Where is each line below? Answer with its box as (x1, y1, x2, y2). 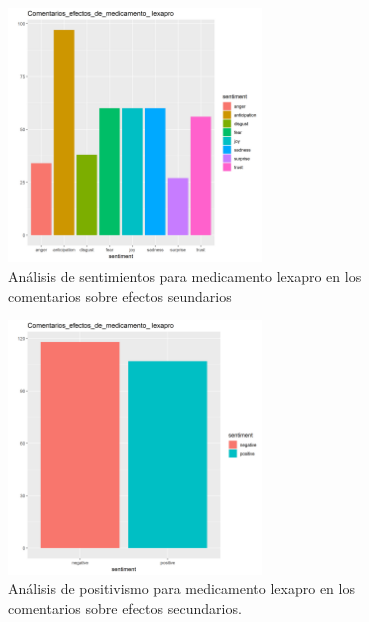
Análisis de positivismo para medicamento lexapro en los (8, 578, 355, 599)
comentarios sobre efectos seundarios (8, 285, 232, 306)
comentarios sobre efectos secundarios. (8, 597, 242, 618)
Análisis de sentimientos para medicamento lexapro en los (8, 265, 362, 286)
